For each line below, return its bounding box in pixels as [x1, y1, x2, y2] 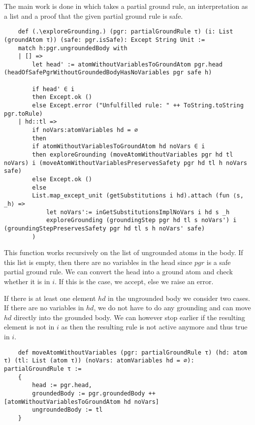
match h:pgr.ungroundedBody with [18, 44, 127, 52]
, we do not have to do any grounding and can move [94, 302, 251, 313]
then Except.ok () [32, 94, 92, 101]
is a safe [206, 257, 231, 267]
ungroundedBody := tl [32, 406, 103, 414]
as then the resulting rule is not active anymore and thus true [61, 322, 248, 332]
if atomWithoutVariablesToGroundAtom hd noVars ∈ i [32, 143, 205, 150]
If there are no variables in [4, 302, 84, 313]
